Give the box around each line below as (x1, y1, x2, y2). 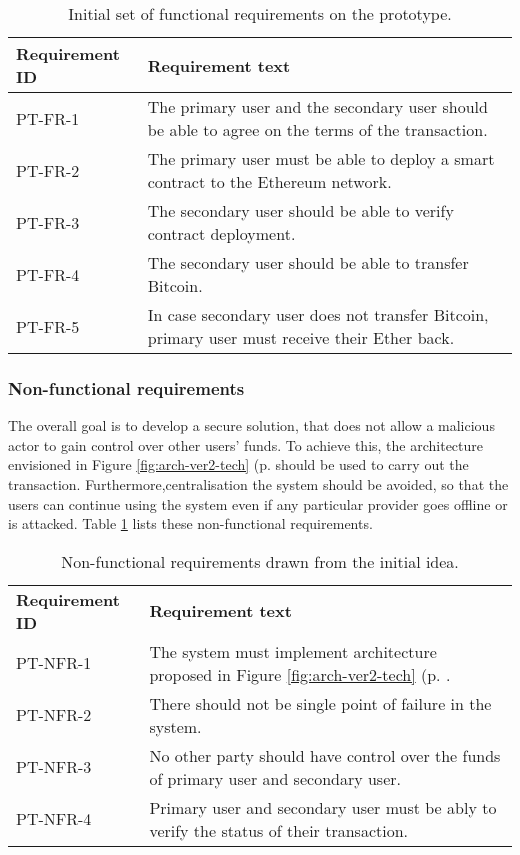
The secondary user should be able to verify (147, 199, 454, 222)
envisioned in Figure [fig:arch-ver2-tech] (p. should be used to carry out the (8, 454, 469, 475)
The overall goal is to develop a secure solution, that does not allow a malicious (8, 415, 495, 436)
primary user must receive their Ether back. (147, 326, 455, 349)
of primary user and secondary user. (149, 766, 401, 790)
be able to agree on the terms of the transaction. (147, 118, 488, 141)
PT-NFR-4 (16, 807, 92, 831)
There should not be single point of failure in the (149, 691, 492, 715)
